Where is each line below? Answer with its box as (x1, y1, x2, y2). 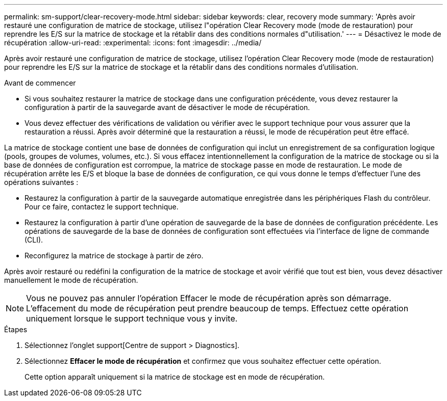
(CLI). (24, 235, 43, 244)
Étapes (4, 325, 28, 334)
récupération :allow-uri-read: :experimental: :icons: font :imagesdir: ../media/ (4, 38, 262, 47)
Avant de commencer (4, 78, 76, 87)
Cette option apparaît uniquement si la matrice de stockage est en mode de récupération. (24, 372, 325, 381)
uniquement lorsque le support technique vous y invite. (26, 313, 238, 324)
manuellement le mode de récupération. (4, 276, 138, 284)
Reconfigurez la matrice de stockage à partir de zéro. (24, 251, 204, 260)
